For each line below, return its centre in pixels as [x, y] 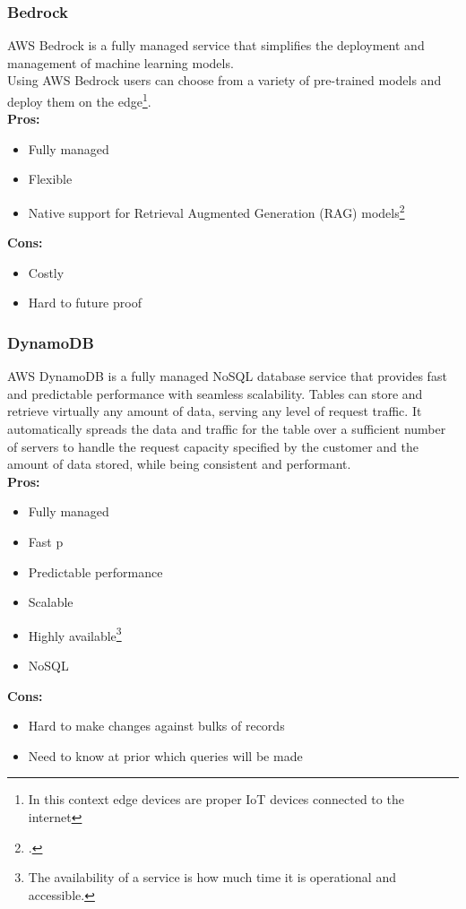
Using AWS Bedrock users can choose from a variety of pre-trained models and [224, 80]
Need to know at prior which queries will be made [165, 755]
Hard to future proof [85, 303]
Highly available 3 [75, 634]
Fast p [46, 542]
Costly [46, 272]
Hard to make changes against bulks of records [156, 726]
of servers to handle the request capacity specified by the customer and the [213, 446]
